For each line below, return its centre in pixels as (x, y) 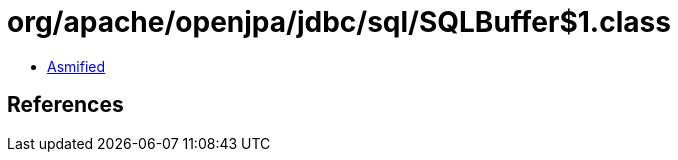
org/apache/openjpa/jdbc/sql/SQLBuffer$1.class (339, 22)
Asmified (76, 66)
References (65, 105)
